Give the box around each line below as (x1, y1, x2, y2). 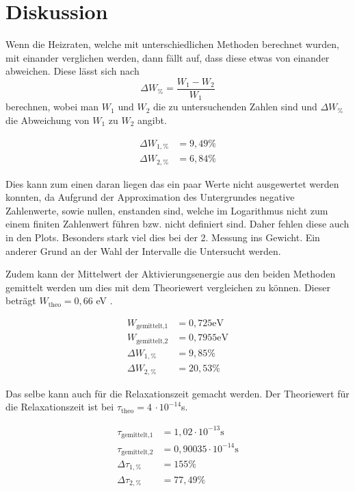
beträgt (5, 293, 36, 308)
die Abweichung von (5, 113, 90, 127)
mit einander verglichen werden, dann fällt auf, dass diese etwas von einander (5, 50, 330, 64)
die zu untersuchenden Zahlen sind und (153, 99, 317, 114)
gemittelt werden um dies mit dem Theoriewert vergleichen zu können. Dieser (5, 280, 330, 294)
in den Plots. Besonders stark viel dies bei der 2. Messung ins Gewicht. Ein (5, 230, 320, 244)
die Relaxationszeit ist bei (5, 399, 114, 414)
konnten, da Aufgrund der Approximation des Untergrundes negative (5, 190, 295, 204)
